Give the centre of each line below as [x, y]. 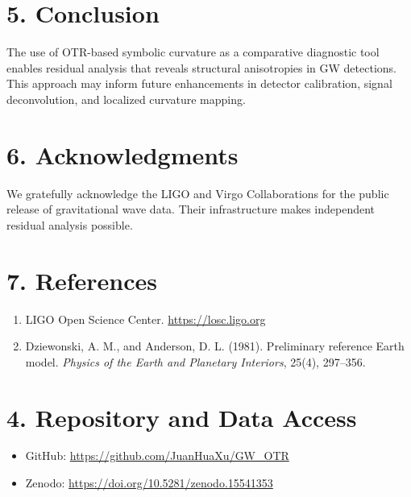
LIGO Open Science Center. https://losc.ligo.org [145, 319]
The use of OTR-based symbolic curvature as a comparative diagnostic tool [193, 52]
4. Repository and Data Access [182, 417]
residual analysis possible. [70, 224]
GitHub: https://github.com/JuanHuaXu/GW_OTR [157, 456]
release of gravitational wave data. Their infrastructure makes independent [191, 209]
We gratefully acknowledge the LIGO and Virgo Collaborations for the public [198, 193]
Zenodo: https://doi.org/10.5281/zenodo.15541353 [149, 483]
